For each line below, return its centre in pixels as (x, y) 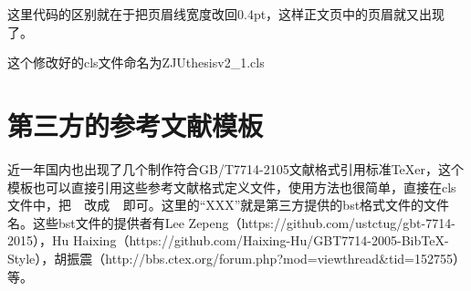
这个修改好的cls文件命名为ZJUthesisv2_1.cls (136, 62)
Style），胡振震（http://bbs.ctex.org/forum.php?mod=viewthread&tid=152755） (236, 258)
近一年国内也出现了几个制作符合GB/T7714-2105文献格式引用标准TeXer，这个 (236, 168)
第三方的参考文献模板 (136, 125)
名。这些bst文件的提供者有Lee (96, 222)
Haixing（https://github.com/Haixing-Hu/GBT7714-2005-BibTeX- (261, 240)
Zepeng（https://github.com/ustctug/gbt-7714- (322, 222)
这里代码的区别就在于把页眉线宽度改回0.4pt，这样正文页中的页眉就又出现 (226, 14)
